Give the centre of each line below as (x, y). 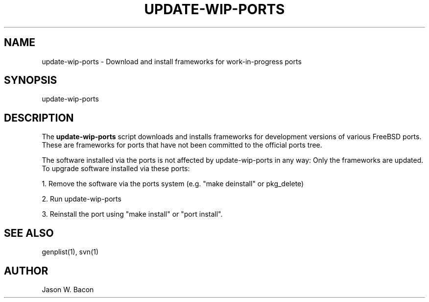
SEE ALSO (29, 233)
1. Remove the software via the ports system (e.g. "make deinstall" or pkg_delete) (173, 184)
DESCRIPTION (39, 118)
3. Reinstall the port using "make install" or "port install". (132, 214)
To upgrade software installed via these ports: (116, 169)
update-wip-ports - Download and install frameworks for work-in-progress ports (172, 61)
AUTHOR (26, 271)
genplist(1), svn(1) (70, 252)
